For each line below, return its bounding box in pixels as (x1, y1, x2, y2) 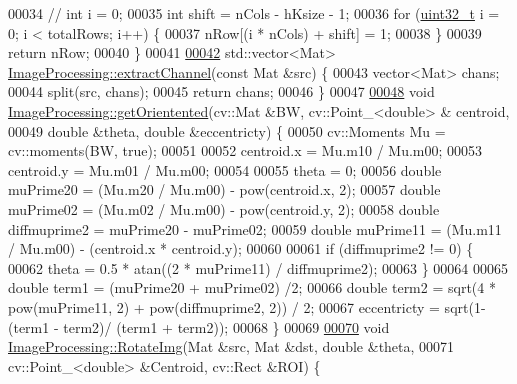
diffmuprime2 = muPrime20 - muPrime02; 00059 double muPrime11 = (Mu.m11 (8, 218, 502, 239)
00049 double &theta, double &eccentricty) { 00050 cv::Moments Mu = (8, 120, 446, 141)
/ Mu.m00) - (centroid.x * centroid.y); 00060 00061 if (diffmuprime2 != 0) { (8, 238, 474, 259)
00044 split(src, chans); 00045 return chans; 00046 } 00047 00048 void (8, 81, 435, 102)
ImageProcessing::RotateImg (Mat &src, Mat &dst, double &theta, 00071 (8, 336, 455, 357)
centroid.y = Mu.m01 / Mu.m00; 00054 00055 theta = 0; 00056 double (8, 159, 442, 180)
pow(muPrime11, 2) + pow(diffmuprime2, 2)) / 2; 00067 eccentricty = (8, 296, 440, 317)
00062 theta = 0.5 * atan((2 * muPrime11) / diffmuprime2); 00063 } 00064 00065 (8, 257, 508, 278)
